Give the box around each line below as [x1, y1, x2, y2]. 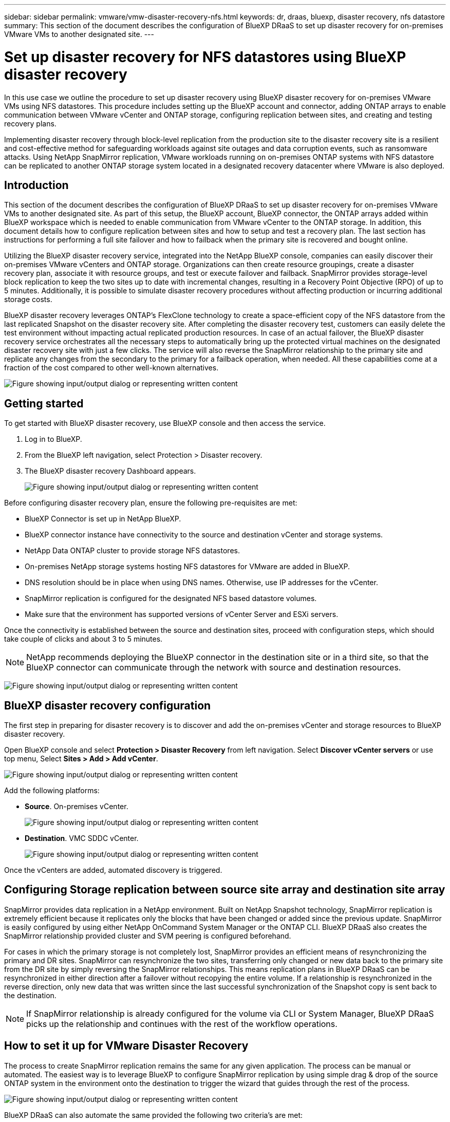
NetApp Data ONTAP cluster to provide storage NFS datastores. [25, 546, 240, 555]
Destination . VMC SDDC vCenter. [25, 834, 139, 843]
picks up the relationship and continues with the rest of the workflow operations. [26, 1018, 338, 1029]
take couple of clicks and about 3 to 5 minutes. [4, 634, 163, 644]
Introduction [4, 178, 69, 192]
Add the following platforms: [4, 786, 100, 795]
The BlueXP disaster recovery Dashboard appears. [25, 466, 196, 476]
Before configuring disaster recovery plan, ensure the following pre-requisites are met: [4, 498, 297, 508]
